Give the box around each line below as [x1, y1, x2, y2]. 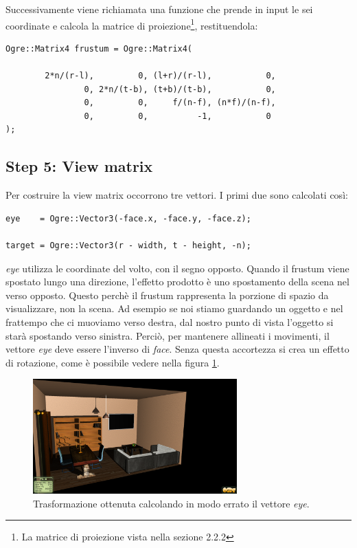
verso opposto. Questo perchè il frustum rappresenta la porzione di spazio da [5, 287, 329, 302]
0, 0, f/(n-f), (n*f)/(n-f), [84, 98, 276, 108]
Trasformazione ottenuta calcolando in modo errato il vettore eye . [33, 496, 310, 510]
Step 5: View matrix [5, 155, 153, 177]
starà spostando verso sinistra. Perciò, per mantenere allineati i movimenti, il [5, 328, 330, 342]
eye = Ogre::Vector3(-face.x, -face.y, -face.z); [5, 213, 251, 223]
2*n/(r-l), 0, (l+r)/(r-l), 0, [45, 71, 276, 81]
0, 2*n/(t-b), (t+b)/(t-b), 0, [84, 84, 276, 94]
